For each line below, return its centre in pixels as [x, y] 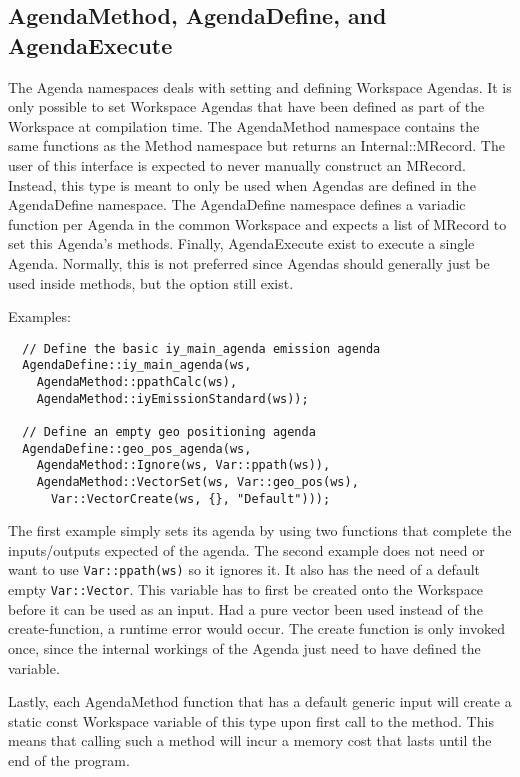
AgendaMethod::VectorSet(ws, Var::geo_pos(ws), [197, 481]
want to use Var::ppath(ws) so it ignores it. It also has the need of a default [244, 569]
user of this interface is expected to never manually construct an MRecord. [237, 164]
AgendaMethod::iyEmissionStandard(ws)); [172, 398]
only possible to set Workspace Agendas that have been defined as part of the [246, 106]
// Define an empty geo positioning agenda [169, 432]
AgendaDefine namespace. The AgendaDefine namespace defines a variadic [237, 204]
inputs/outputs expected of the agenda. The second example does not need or [246, 549]
